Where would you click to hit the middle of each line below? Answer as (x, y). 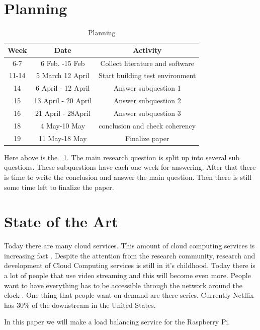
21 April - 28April (63, 113)
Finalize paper (147, 138)
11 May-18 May (63, 138)
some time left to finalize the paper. (59, 187)
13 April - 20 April (63, 101)
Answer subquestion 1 (147, 88)
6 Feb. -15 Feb (63, 63)
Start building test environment (147, 75)
